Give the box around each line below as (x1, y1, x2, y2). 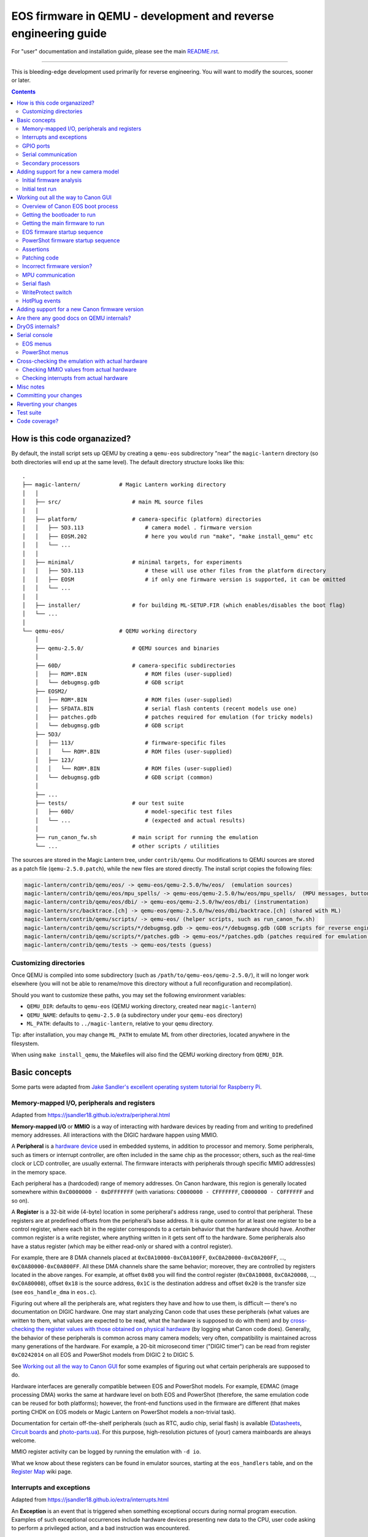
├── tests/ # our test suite (34, 799, 184, 807)
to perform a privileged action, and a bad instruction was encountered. (11, 1525, 190, 1532)
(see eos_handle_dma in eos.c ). (11, 1288, 97, 1295)
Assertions (22, 245, 50, 253)
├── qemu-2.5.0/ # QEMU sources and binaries (34, 644, 220, 652)
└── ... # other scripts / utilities (34, 842, 220, 850)
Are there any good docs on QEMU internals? (17, 314, 131, 322)
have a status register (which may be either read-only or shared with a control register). (11, 1243, 233, 1250)
